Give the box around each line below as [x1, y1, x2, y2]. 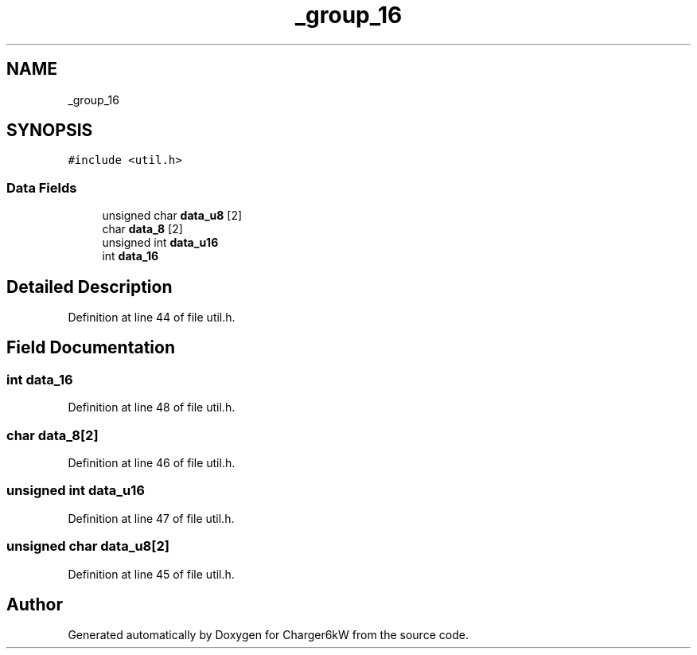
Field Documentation [6, 337, 175, 358]
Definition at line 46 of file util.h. [68, 456, 236, 470]
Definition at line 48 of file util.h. [68, 400, 236, 415]
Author [6, 594, 63, 614]
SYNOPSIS [6, 120, 93, 141]
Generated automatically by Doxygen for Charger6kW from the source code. [68, 628, 469, 642]
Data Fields [6, 179, 77, 196]
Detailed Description [6, 276, 173, 297]
